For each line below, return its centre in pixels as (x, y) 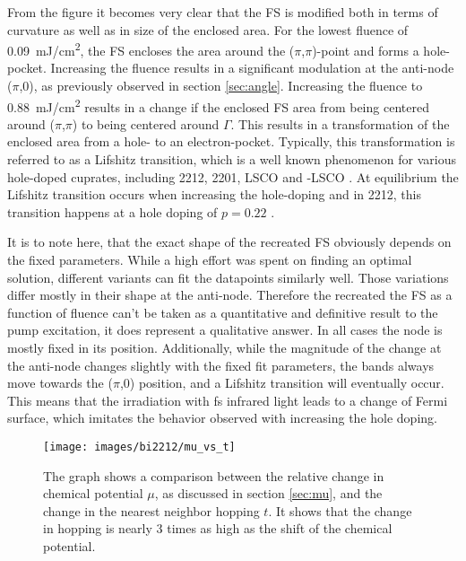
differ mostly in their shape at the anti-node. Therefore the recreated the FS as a (230, 295)
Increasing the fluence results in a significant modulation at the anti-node (252, 68)
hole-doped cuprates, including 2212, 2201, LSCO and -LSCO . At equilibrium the (233, 176)
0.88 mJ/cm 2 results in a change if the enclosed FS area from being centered (218, 105)
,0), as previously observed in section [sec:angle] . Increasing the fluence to (221, 86)
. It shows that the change (340, 510)
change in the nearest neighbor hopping (151, 510)
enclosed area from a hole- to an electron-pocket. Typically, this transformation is (231, 141)
